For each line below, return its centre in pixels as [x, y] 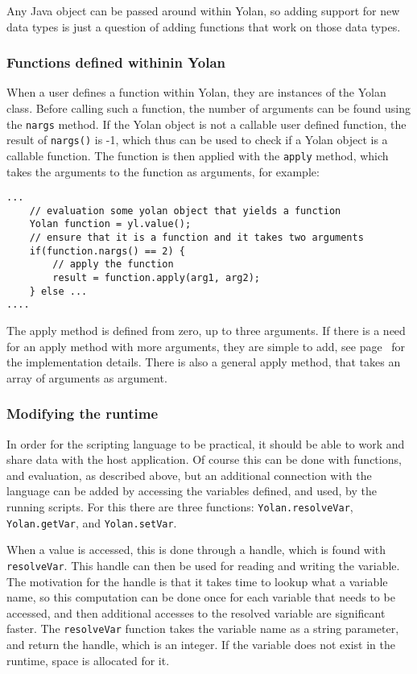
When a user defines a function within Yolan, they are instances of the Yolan [196, 92]
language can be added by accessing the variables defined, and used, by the [192, 491]
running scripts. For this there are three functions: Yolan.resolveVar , [180, 507]
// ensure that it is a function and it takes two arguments [196, 238]
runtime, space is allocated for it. [88, 660]
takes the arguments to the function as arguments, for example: [163, 171]
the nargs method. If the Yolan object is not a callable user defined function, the [206, 124]
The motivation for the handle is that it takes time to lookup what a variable [197, 581]
